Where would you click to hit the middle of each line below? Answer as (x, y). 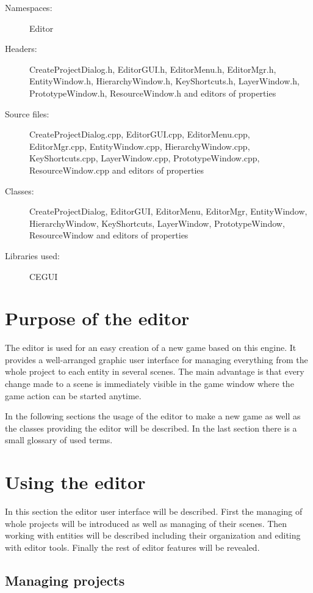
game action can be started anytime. (73, 395)
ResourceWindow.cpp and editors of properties (117, 170)
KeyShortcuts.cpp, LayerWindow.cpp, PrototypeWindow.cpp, (145, 158)
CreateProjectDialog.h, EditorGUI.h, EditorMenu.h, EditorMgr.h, (153, 69)
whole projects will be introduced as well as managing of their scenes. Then (146, 523)
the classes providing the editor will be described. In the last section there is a (151, 428)
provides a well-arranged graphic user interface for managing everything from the (156, 359)
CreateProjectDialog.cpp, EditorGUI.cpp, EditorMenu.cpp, (140, 134)
